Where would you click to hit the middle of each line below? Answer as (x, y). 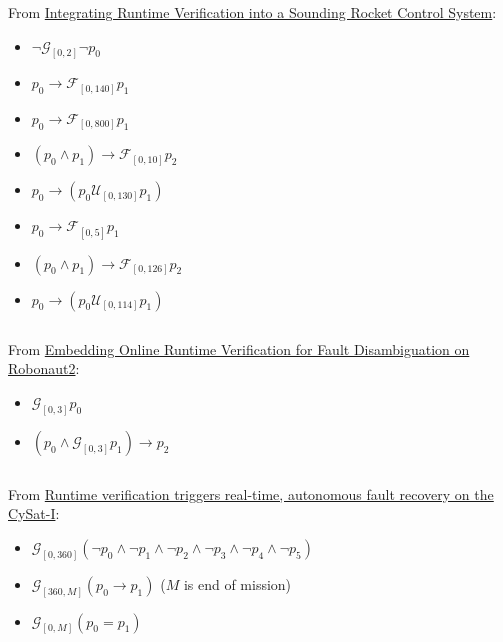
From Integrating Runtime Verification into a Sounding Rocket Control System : (252, 12)
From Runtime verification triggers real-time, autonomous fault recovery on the (251, 493)
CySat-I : (34, 513)
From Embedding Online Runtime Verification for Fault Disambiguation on (239, 348)
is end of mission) (237, 583)
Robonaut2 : (44, 368)
